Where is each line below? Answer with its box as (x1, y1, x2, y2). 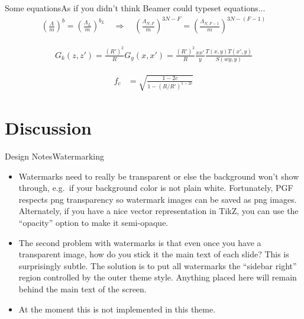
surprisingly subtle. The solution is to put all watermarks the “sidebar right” (18, 259, 297, 272)
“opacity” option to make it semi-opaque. (18, 216, 169, 228)
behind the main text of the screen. (18, 282, 147, 295)
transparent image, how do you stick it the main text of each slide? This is (18, 248, 289, 260)
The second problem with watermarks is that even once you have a (18, 236, 261, 248)
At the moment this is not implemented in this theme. (18, 302, 216, 315)
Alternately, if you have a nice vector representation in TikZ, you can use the (18, 205, 299, 217)
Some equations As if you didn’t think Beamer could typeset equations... (5, 2, 266, 14)
